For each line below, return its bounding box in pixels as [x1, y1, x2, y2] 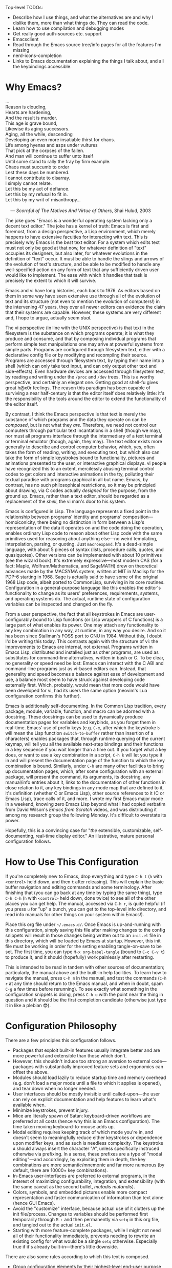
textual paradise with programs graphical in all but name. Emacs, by [5, 476, 148, 482]
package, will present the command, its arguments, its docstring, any [5, 773, 151, 780]
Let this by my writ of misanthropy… [5, 196, 81, 202]
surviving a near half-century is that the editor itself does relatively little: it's [5, 390, 165, 396]
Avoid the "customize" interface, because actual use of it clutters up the [12, 1205, 165, 1212]
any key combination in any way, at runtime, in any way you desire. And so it [5, 627, 166, 633]
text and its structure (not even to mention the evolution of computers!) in [5, 298, 160, 305]
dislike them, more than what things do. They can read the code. [12, 20, 149, 26]
